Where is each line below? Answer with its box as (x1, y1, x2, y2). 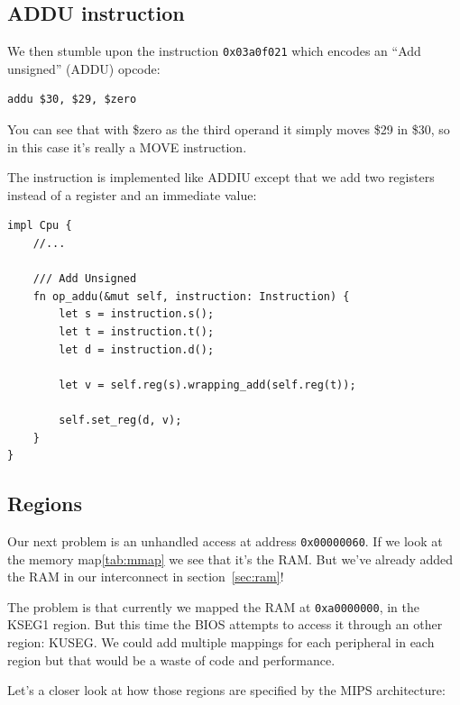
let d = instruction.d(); (59, 343, 215, 356)
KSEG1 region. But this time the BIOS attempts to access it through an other (7, 615, 443, 634)
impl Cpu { (7, 219, 72, 233)
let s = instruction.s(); (59, 307, 215, 321)
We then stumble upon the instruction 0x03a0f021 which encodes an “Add (7, 41, 421, 60)
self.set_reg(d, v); (59, 413, 182, 426)
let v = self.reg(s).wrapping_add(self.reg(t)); (59, 378, 356, 391)
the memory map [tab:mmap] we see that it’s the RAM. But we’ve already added (7, 549, 454, 568)
